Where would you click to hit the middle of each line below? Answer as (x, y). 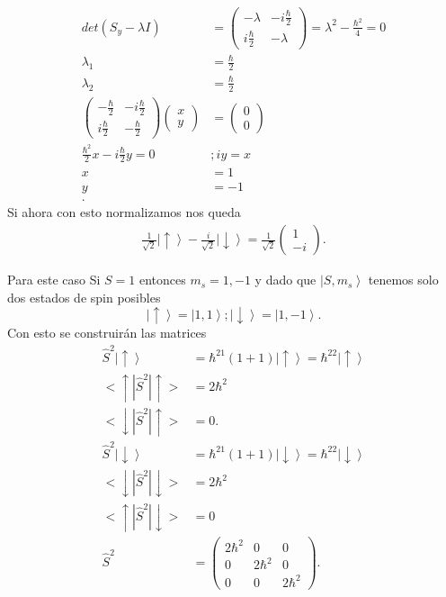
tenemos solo (403, 280)
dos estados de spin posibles (84, 297)
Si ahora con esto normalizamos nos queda (124, 212)
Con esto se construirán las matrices (107, 333)
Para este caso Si (54, 280)
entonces (163, 280)
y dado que (285, 280)
